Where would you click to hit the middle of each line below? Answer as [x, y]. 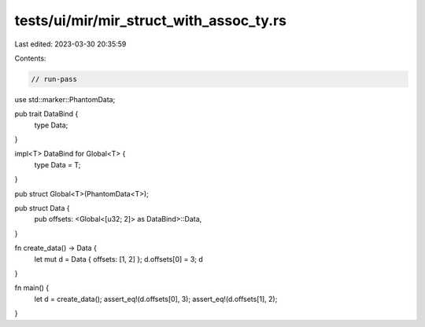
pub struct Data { [42, 208]
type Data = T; [57, 164]
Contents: [30, 58]
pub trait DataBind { [46, 114]
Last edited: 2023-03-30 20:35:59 [70, 44]
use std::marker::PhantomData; [65, 99]
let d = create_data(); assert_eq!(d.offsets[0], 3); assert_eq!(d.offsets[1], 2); [156, 299]
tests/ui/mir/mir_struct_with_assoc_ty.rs [151, 20]
